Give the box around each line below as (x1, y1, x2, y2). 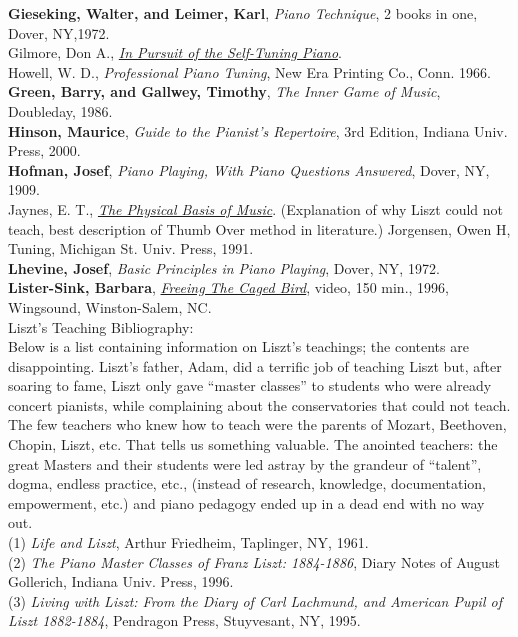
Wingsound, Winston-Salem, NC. (8, 296, 212, 317)
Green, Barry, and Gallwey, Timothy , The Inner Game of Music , (8, 81, 441, 102)
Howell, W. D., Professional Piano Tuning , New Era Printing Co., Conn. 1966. (8, 61, 491, 82)
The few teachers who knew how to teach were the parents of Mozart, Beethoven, (8, 414, 507, 435)
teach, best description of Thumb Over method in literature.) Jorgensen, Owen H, (8, 218, 511, 239)
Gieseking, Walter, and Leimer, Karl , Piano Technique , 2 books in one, (8, 3, 478, 23)
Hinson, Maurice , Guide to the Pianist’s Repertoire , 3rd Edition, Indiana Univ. (8, 120, 508, 141)
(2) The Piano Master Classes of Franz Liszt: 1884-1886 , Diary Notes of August (8, 551, 500, 572)
